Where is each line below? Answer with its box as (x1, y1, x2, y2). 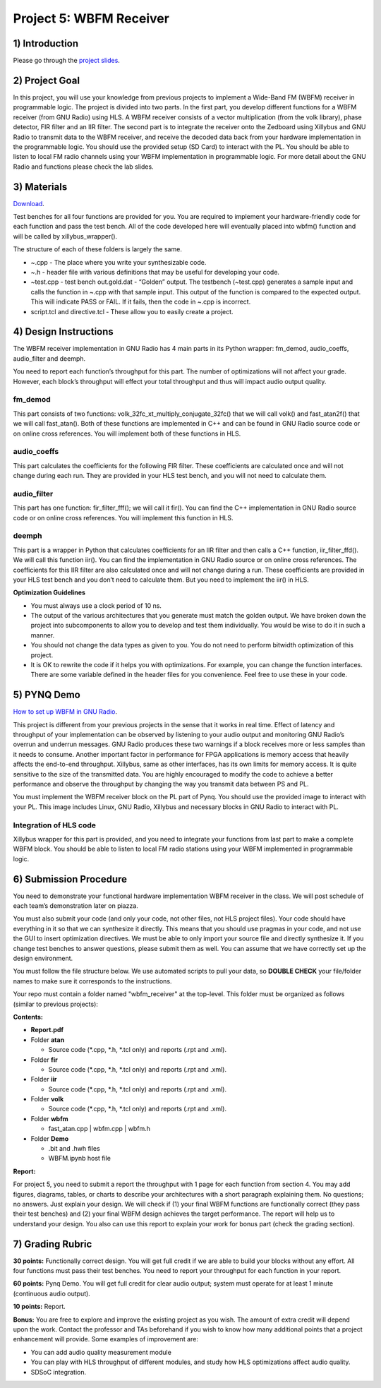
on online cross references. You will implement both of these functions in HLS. (13, 429, 241, 438)
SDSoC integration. (30, 1368, 87, 1376)
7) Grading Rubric (13, 1238, 92, 1250)
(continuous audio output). (13, 1289, 91, 1298)
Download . (13, 199, 45, 208)
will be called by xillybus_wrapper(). (13, 232, 118, 240)
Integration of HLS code (13, 820, 97, 830)
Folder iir (30, 1075, 57, 1084)
